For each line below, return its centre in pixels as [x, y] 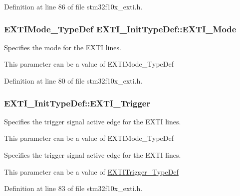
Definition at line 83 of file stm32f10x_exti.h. [73, 188]
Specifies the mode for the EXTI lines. [63, 47]
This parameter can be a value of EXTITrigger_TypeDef [91, 171]
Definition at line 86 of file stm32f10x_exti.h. [73, 6]
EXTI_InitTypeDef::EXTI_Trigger [77, 103]
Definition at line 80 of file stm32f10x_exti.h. [73, 81]
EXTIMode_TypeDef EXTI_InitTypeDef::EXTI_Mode [120, 29]
